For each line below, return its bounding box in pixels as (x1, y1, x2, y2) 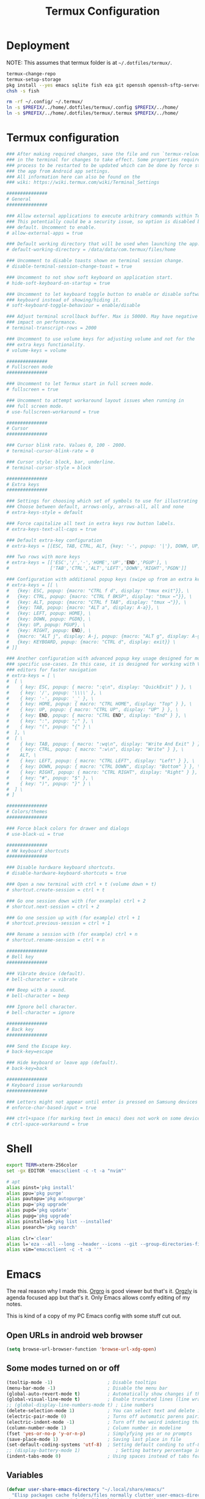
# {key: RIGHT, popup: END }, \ (6, 627, 92, 633)
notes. (6, 1300, 23, 1308)
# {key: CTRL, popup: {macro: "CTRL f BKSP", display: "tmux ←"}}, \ (6, 593, 192, 600)
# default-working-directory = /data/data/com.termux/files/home (6, 246, 176, 253)
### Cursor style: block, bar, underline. (6, 459, 116, 465)
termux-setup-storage (6, 76, 62, 83)
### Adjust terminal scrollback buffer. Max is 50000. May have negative (6, 314, 198, 320)
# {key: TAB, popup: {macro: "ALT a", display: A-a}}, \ (6, 605, 160, 611)
